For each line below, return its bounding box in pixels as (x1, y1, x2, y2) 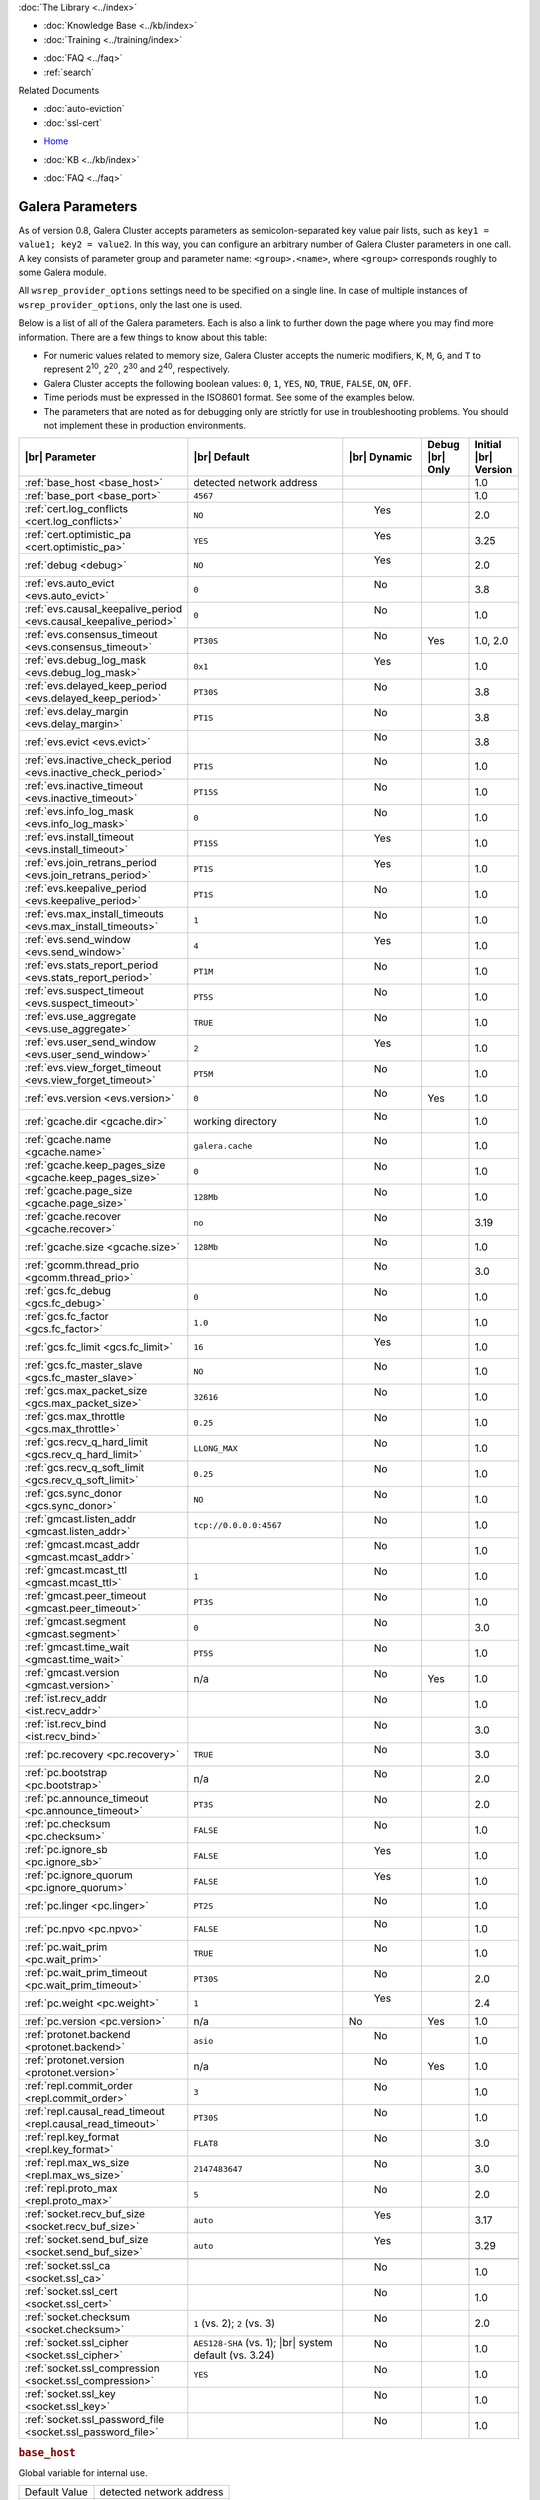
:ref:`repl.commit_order (24, 2079, 134, 2093)
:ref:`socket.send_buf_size (24, 2233, 149, 2247)
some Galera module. (18, 266, 107, 278)
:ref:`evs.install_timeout (24, 830, 135, 844)
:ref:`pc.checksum (24, 1817, 111, 1831)
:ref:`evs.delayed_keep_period (24, 679, 167, 693)
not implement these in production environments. (43, 419, 247, 431)
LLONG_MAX (193, 1443, 239, 1454)
